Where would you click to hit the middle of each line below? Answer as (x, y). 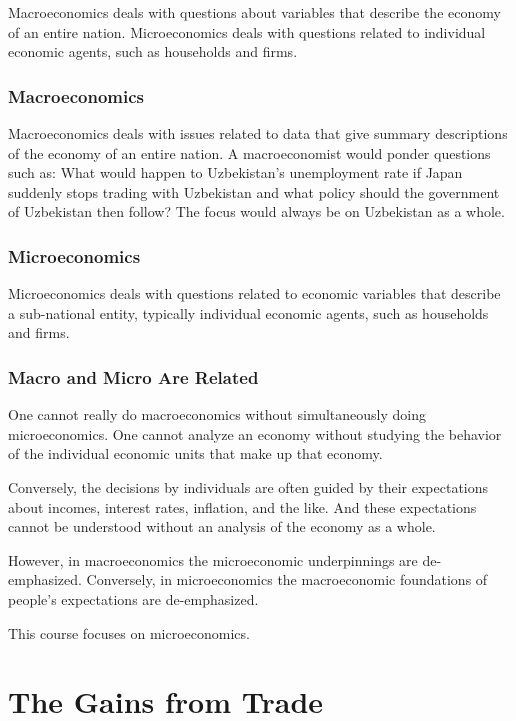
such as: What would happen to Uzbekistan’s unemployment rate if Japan (235, 172)
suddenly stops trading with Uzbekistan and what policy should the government (254, 191)
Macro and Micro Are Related (133, 376)
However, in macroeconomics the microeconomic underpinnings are (213, 559)
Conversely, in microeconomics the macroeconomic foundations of (287, 579)
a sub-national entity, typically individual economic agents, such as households (248, 312)
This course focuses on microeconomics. (129, 632)
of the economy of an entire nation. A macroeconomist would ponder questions (249, 152)
